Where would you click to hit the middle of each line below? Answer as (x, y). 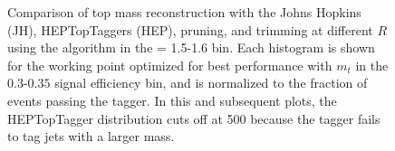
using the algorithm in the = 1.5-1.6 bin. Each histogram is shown (191, 47)
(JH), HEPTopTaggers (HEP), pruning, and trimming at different (190, 29)
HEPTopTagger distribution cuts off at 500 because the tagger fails (194, 118)
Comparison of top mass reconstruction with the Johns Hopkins (184, 12)
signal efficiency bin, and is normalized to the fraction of (211, 83)
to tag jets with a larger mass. (91, 136)
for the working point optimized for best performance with (170, 65)
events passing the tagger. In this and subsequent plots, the (172, 100)
